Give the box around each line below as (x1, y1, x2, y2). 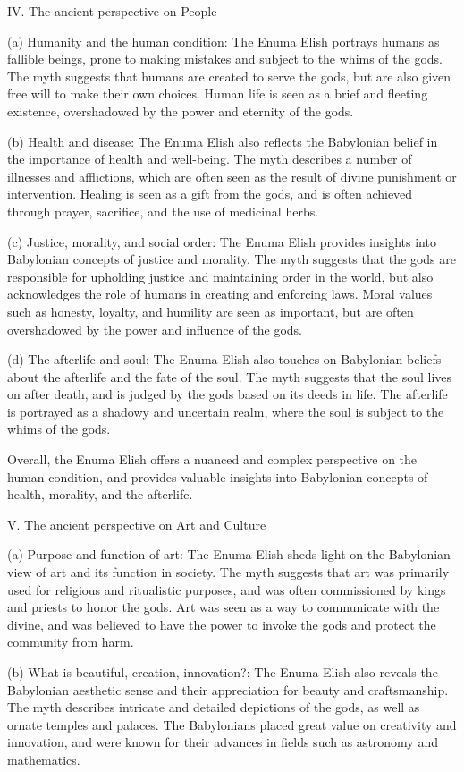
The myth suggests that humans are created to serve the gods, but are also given (7, 66, 451, 85)
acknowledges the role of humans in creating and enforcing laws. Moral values (7, 284, 433, 303)
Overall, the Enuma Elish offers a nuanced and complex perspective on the (7, 450, 418, 469)
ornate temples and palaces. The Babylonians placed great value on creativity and (7, 715, 457, 734)
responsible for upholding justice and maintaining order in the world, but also (7, 267, 434, 285)
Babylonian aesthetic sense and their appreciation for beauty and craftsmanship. (7, 680, 449, 699)
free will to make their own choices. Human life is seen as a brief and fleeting (7, 84, 428, 103)
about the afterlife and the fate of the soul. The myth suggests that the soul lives (7, 367, 452, 386)
